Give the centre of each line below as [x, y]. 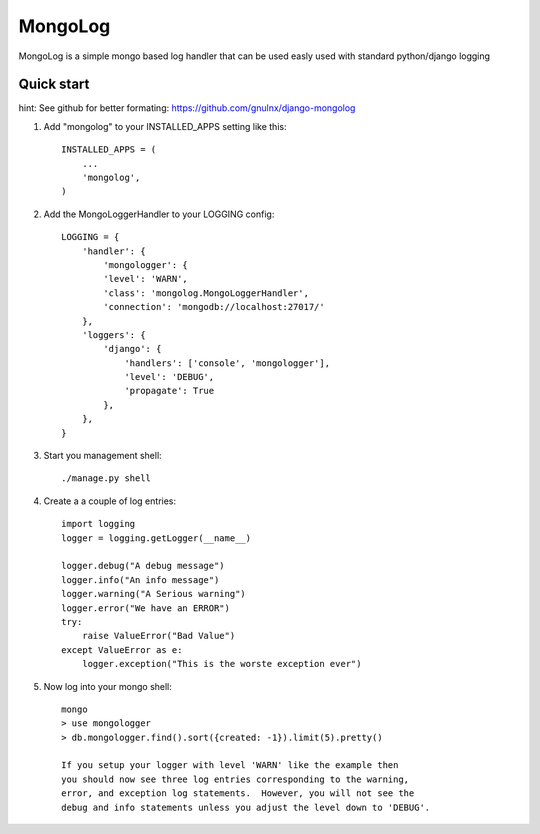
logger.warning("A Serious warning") [154, 594]
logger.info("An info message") [140, 579]
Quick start [54, 84]
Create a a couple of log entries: [110, 501]
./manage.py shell [106, 478]
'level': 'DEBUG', [169, 377]
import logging [98, 524]
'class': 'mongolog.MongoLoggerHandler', [206, 293]
